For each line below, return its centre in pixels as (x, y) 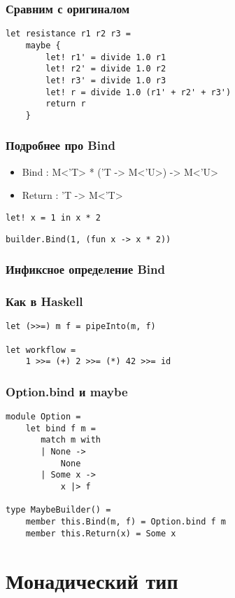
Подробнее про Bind (60, 145)
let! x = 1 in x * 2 (54, 217)
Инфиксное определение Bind (85, 269)
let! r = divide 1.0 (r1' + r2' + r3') (138, 92)
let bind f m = (60, 428)
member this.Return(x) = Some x (101, 533)
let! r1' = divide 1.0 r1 (106, 57)
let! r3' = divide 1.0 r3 (106, 80)
